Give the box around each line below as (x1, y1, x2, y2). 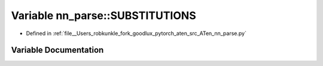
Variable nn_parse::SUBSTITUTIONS (11, 9, 197, 22)
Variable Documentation (11, 45, 104, 55)
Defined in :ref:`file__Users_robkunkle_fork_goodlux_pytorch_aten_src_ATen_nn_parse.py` (26, 30, 246, 37)
